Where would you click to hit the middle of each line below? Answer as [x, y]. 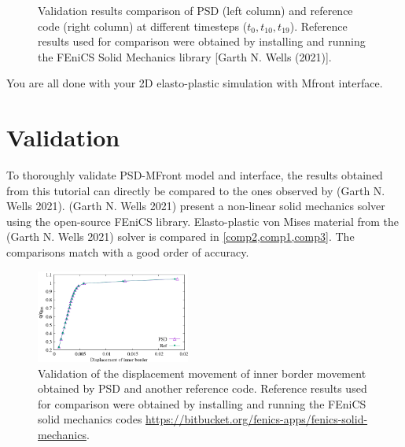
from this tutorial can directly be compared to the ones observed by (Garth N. [196, 190]
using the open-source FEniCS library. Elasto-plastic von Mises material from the [203, 221]
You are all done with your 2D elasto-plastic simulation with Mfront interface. [195, 83]
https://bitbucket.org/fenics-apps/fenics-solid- [257, 419]
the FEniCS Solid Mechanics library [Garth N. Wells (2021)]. [185, 56]
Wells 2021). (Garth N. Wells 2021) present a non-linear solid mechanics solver [196, 206]
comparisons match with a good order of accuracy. [128, 252]
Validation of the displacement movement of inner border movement [202, 373]
